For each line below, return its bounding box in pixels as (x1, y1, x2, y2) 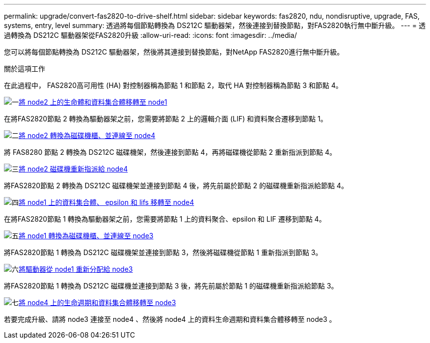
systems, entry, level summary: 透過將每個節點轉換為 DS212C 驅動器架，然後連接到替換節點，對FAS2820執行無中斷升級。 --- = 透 (4, 21, 426, 29)
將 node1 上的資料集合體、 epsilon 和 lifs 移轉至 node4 (19, 198, 194, 206)
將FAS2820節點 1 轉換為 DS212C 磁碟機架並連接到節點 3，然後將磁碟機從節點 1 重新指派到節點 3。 (4, 248, 322, 257)
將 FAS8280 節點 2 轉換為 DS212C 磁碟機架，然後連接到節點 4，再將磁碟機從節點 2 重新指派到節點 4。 (4, 148, 336, 156)
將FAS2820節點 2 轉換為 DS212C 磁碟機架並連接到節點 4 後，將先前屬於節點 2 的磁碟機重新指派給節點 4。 (4, 181, 348, 190)
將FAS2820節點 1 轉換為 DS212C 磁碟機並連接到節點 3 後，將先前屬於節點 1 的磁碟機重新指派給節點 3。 (4, 282, 338, 290)
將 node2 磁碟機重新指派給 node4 (19, 165, 128, 173)
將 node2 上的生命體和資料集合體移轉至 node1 (19, 98, 167, 106)
